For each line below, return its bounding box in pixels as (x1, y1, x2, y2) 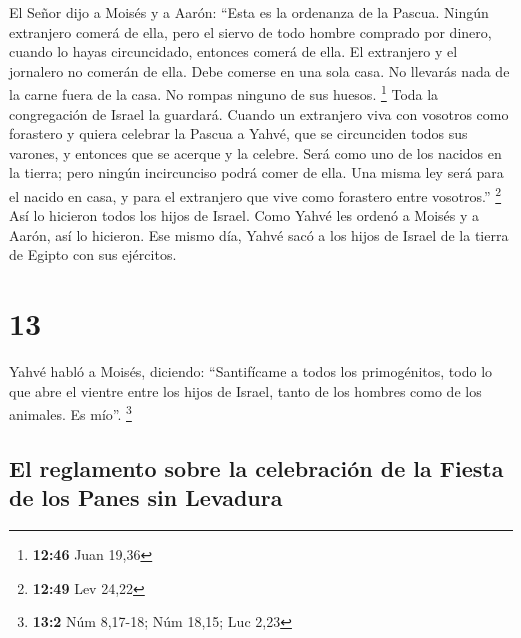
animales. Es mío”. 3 (9, 401, 132, 424)
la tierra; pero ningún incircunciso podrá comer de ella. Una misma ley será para (9, 162, 504, 183)
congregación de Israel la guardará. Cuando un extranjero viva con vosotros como (9, 103, 509, 124)
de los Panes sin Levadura (9, 482, 283, 513)
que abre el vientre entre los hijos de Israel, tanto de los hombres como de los (9, 380, 482, 401)
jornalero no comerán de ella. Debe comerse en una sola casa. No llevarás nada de (9, 60, 510, 81)
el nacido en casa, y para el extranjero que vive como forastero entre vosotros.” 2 (9, 183, 502, 206)
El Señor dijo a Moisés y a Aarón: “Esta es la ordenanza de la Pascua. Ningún (9, 2, 489, 22)
